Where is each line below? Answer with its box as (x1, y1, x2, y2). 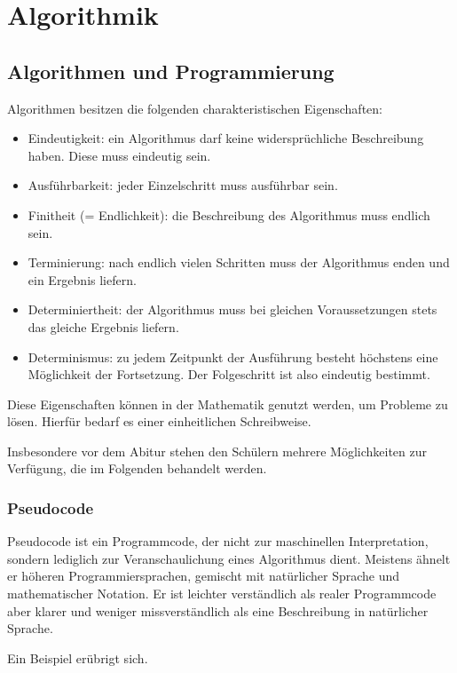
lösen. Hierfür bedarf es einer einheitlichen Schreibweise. (7, 412, 311, 431)
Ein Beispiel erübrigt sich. (7, 648, 148, 667)
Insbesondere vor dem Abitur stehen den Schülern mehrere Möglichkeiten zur (7, 441, 428, 460)
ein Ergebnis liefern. (28, 270, 137, 289)
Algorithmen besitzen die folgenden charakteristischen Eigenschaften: (7, 99, 382, 117)
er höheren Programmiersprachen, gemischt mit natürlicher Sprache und (7, 566, 400, 585)
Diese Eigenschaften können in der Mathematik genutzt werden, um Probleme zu (7, 394, 448, 413)
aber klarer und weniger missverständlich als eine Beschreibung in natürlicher (7, 601, 429, 620)
